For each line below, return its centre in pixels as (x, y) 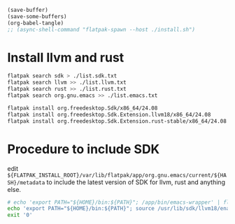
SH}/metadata (26, 182)
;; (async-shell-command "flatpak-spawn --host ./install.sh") (101, 29)
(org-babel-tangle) (36, 23)
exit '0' (20, 215)
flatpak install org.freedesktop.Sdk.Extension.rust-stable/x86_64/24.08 (117, 121)
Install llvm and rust (66, 58)
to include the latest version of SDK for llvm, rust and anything (136, 182)
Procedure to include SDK (84, 149)
